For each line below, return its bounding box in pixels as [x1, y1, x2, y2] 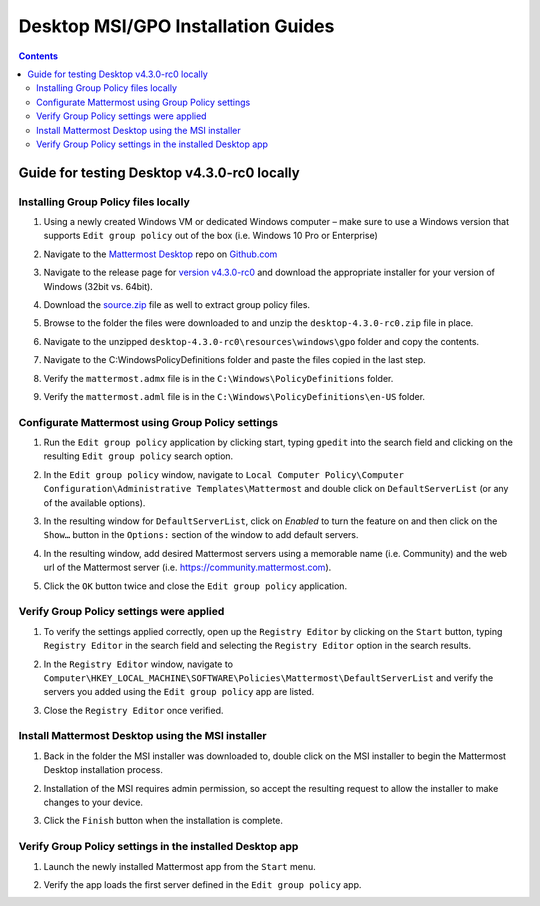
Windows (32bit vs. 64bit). [43, 280, 154, 292]
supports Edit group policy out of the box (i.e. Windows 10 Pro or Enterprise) [43, 230, 379, 242]
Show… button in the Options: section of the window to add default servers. [43, 529, 359, 541]
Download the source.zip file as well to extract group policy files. [43, 299, 310, 310]
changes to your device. [43, 796, 144, 809]
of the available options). [43, 496, 146, 509]
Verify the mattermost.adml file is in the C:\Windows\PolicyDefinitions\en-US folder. [43, 390, 425, 402]
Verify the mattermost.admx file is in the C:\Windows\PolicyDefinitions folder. [43, 372, 394, 384]
